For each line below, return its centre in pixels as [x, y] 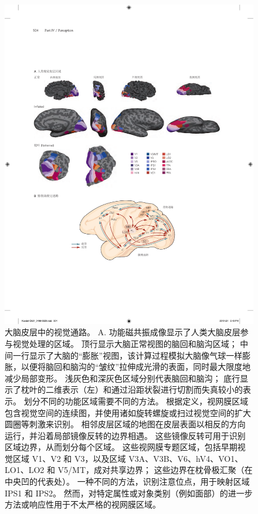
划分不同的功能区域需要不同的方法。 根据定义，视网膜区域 [136, 401]
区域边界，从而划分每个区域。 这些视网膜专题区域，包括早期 [121, 447]
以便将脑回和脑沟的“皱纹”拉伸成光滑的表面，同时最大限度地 [136, 367]
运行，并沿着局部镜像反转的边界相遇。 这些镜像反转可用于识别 [125, 435]
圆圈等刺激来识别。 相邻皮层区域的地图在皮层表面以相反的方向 [125, 424]
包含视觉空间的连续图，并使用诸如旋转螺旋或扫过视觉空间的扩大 [128, 412]
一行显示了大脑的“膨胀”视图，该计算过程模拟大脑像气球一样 [128, 355]
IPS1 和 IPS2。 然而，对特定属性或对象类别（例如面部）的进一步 [129, 493]
